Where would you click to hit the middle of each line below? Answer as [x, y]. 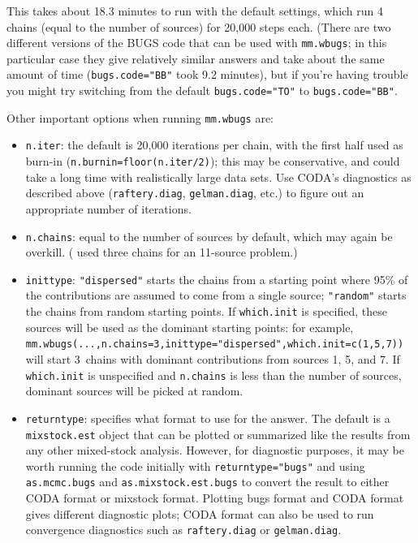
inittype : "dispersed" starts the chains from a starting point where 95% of [217, 279]
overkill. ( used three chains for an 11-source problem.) [162, 252]
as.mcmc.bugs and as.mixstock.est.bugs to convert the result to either [207, 482]
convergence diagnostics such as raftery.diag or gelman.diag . [183, 530]
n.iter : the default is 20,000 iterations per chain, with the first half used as [214, 145]
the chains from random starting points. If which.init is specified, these [206, 311]
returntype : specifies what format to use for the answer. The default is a [208, 418]
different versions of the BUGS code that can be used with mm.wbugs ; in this [197, 43]
